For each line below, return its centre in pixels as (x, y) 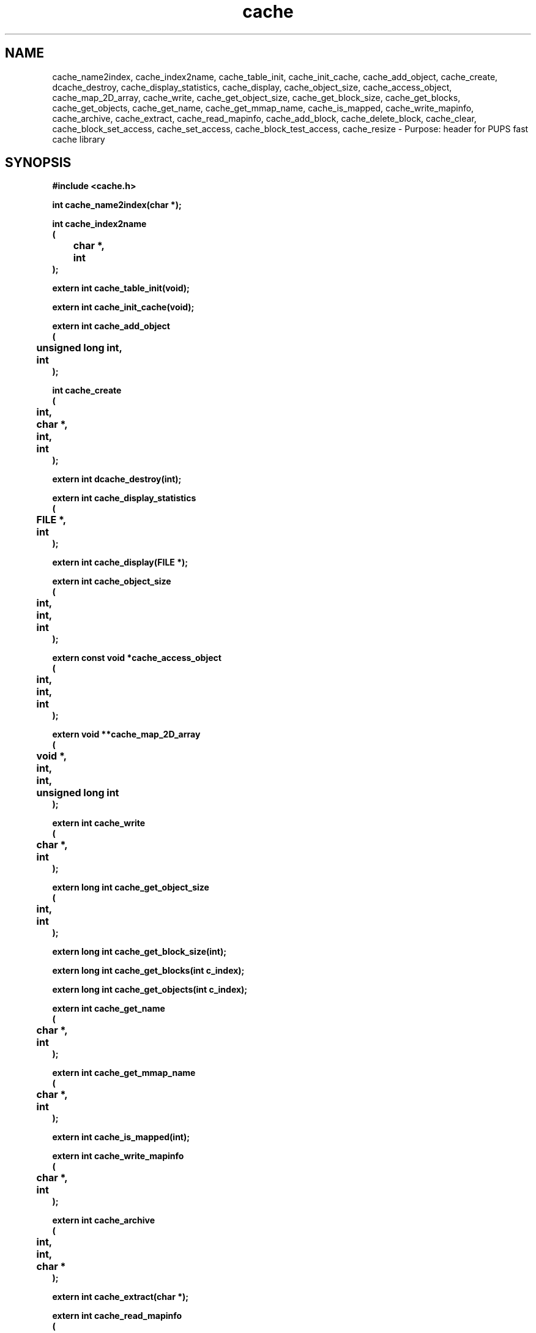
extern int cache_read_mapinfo (117, 1316)
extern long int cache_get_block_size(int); (139, 952)
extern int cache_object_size (112, 581)
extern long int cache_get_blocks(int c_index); (148, 971)
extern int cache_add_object (111, 326)
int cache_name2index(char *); (117, 205)
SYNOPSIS (38, 163)
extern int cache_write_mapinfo (118, 1156)
